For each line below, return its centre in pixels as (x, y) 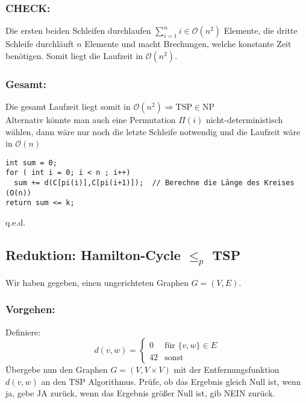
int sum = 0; (31, 163)
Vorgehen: (30, 309)
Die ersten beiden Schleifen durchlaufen (78, 30)
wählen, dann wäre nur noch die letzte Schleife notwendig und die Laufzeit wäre (153, 131)
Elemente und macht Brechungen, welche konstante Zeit (188, 44)
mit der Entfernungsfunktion (226, 370)
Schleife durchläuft (40, 44)
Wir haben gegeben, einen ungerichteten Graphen (97, 282)
